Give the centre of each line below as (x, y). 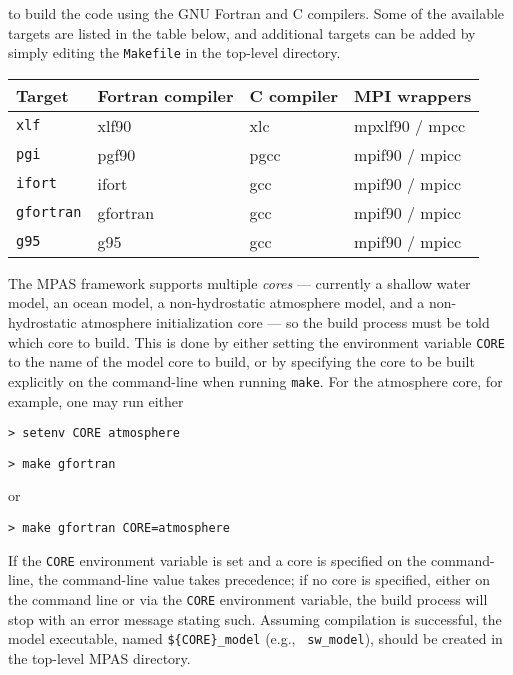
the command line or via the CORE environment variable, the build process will (248, 598)
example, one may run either (96, 400)
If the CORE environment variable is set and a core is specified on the (217, 559)
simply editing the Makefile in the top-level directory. (174, 52)
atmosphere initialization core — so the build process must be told (285, 322)
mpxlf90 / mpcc (410, 125)
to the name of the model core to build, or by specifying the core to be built (241, 361)
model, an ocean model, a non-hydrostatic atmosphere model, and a (216, 302)
